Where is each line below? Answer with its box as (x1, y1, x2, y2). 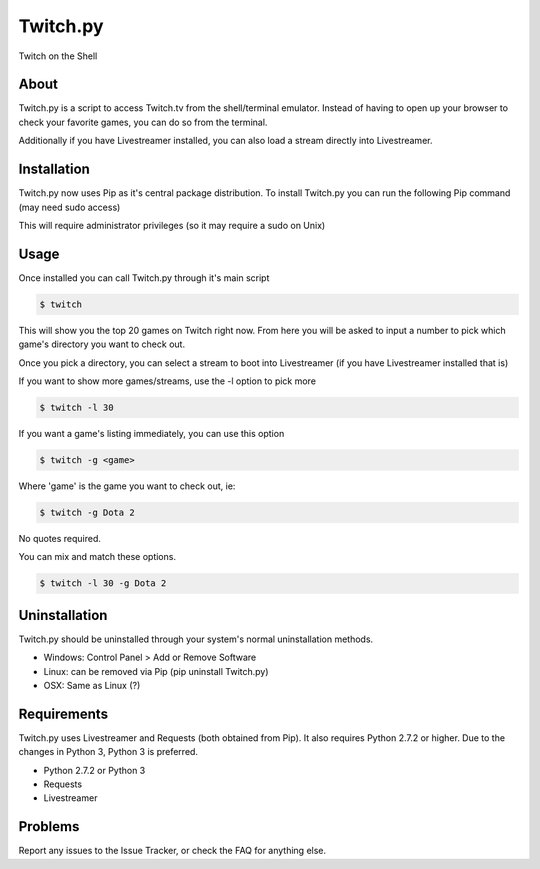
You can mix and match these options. (18, 551, 177, 563)
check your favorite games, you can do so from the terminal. (18, 116, 268, 128)
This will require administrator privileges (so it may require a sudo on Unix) (18, 219, 326, 231)
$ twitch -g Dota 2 (39, 506, 135, 518)
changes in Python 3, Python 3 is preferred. (18, 746, 199, 758)
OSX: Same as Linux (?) (43, 679, 141, 691)
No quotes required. (18, 532, 102, 544)
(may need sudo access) (18, 201, 121, 213)
